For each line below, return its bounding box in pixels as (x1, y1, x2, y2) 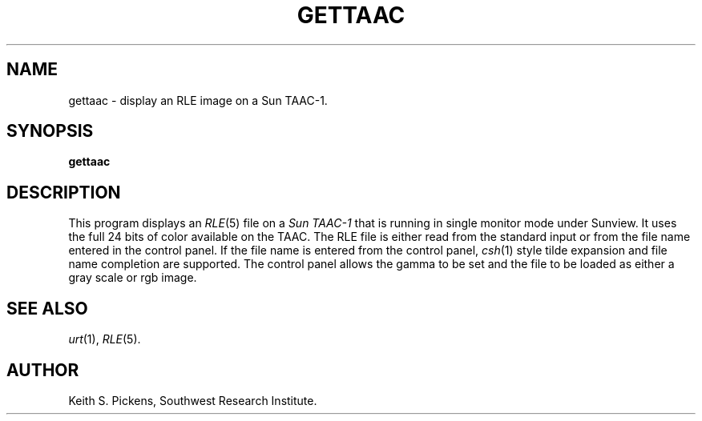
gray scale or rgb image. (68, 271, 197, 285)
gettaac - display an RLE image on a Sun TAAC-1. (68, 93, 328, 107)
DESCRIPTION (6, 182, 121, 202)
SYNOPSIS (6, 121, 94, 142)
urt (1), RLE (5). (68, 332, 141, 347)
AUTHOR (6, 359, 79, 380)
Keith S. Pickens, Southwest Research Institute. (68, 393, 317, 407)
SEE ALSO (6, 298, 88, 319)
